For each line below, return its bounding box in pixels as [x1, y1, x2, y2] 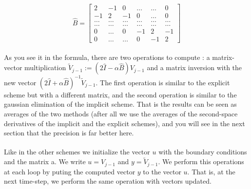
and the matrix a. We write [4, 156, 86, 167]
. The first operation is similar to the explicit [96, 77, 230, 87]
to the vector [143, 166, 181, 176]
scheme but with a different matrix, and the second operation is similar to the [4, 89, 237, 99]
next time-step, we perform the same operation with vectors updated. [4, 176, 212, 186]
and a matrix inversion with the [147, 62, 242, 73]
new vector [4, 77, 37, 87]
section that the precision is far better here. [4, 128, 134, 138]
